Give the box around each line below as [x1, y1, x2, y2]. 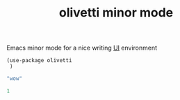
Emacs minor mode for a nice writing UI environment [6, 43, 158, 52]
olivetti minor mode [58, 5, 174, 21]
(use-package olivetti [6, 57, 72, 64]
